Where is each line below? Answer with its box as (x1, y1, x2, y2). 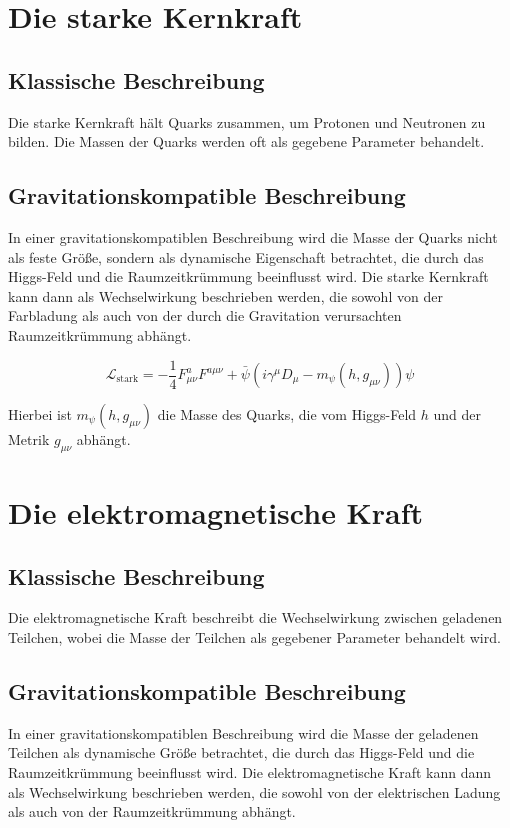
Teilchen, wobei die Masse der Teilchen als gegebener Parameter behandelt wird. (8, 626, 501, 647)
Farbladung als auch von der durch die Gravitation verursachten (8, 305, 402, 326)
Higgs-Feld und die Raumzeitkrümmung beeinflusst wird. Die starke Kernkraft (8, 266, 489, 287)
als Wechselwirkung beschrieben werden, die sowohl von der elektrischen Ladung (8, 781, 501, 802)
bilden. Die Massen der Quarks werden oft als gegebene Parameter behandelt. (8, 131, 485, 152)
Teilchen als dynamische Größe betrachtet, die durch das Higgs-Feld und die (8, 742, 475, 763)
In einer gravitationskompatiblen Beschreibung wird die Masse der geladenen (8, 722, 479, 743)
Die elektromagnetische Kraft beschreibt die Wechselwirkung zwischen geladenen (8, 607, 503, 628)
